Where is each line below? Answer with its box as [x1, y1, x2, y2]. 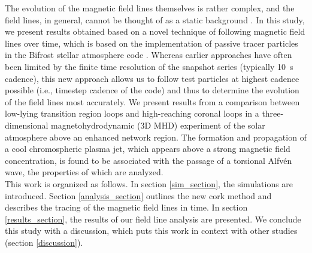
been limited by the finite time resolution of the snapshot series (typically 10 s [5, 60, 293, 72]
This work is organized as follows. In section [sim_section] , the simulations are [5, 177, 293, 190]
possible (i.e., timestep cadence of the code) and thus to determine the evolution [5, 84, 299, 96]
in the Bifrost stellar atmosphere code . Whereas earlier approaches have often [5, 48, 292, 61]
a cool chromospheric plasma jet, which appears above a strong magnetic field [5, 142, 290, 155]
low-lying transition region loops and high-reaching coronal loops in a [5, 107, 259, 120]
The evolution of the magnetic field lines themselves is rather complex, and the [5, 2, 295, 14]
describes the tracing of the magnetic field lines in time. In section [5, 201, 248, 214]
